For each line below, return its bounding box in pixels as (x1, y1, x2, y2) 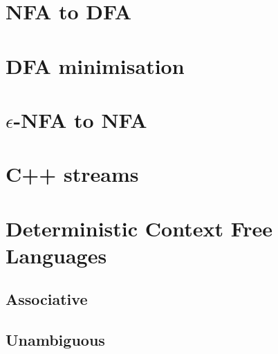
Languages (6, 241, 107, 269)
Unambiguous (6, 329, 105, 351)
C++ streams (6, 160, 139, 188)
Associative (6, 288, 88, 310)
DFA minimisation (6, 51, 185, 80)
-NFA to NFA (13, 105, 147, 133)
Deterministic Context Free (6, 214, 273, 242)
